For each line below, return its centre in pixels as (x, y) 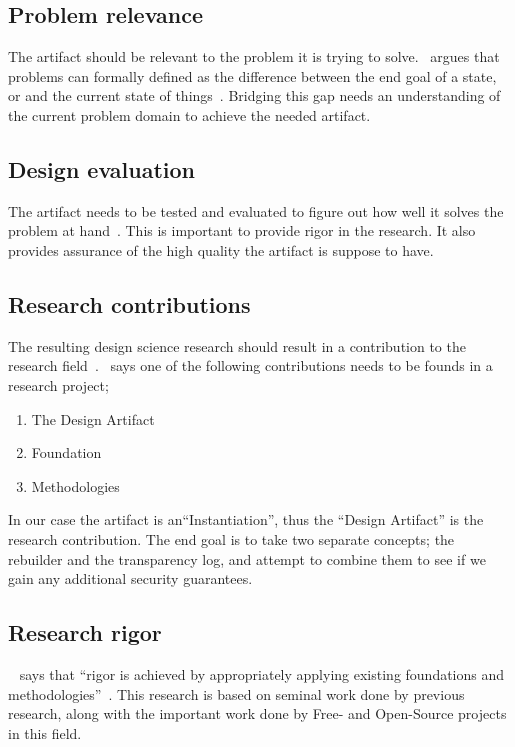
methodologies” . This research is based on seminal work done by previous (236, 693)
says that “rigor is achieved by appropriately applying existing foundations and (262, 673)
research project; (58, 384)
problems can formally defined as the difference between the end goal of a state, (252, 75)
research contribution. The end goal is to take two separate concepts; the (231, 538)
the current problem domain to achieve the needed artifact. (189, 114)
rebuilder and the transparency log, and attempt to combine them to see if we (247, 558)
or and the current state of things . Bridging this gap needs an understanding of (254, 95)
